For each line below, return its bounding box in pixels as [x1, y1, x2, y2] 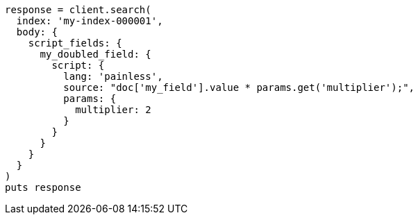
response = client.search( [5, 4, 151, 15]
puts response [5, 182, 81, 193]
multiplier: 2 [75, 104, 151, 115]
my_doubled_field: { [40, 49, 151, 60]
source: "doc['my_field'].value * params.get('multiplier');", [63, 82, 415, 93]
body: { [16, 26, 58, 37]
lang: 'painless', [63, 71, 163, 82]
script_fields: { [28, 37, 122, 49]
